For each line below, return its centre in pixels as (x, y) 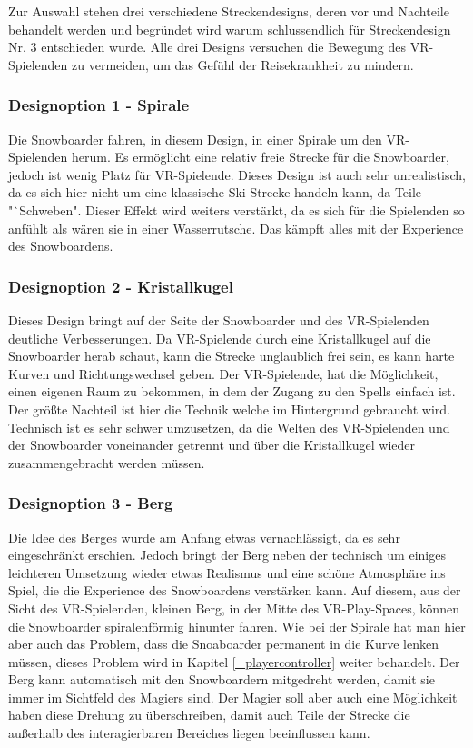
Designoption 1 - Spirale (99, 105)
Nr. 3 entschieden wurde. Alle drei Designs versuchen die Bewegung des (207, 47)
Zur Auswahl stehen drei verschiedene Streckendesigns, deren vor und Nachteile (229, 11)
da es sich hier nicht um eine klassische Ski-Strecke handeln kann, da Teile (215, 192)
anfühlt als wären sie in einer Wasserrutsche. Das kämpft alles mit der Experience (236, 228)
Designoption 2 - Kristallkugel (121, 286)
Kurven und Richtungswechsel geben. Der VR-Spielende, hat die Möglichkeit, (223, 373)
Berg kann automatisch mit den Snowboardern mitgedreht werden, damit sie (222, 679)
